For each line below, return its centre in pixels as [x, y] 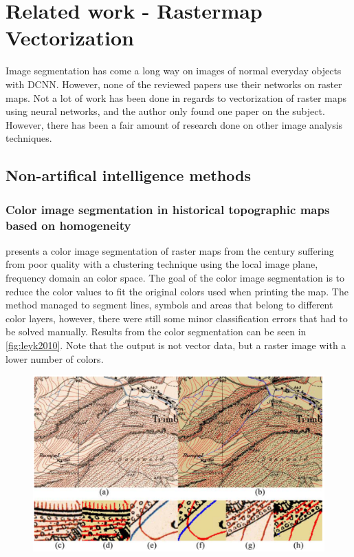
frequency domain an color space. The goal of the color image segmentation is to [175, 277]
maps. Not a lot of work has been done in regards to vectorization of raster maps [176, 97]
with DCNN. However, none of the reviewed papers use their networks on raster [174, 84]
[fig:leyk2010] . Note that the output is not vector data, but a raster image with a [176, 345]
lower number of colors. [55, 358]
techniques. [29, 138]
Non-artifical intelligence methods [128, 175]
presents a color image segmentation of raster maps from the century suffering [170, 250]
